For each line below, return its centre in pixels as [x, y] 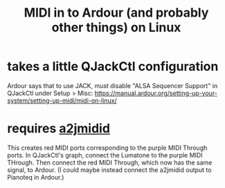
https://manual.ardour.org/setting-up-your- [156, 93]
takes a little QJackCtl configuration [113, 67]
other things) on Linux [116, 27]
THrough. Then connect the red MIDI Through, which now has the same [110, 162]
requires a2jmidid [59, 129]
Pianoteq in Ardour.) [36, 177]
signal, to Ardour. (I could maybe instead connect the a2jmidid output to [109, 170]
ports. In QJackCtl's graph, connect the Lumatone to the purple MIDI [105, 155]
